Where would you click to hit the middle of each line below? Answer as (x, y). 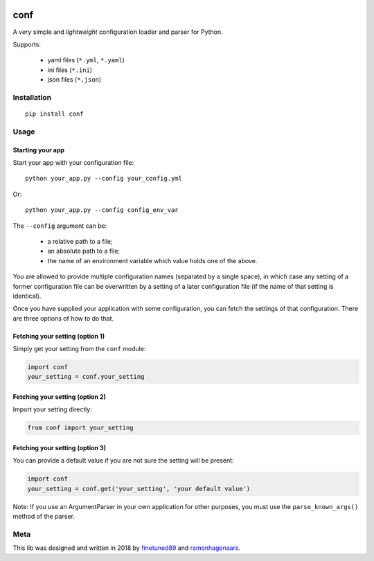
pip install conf (54, 114)
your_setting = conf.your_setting (86, 377)
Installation (32, 97)
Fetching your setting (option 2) (60, 397)
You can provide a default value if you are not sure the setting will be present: (124, 461)
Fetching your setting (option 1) (59, 336)
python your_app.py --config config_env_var (102, 210)
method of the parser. (44, 517)
